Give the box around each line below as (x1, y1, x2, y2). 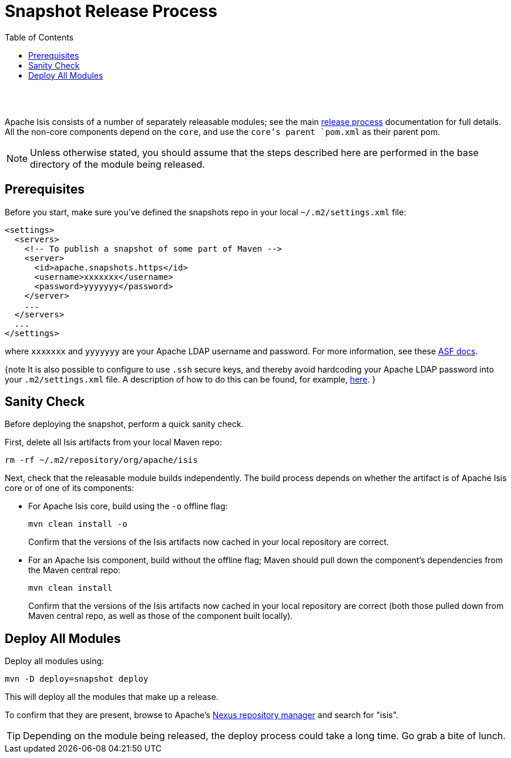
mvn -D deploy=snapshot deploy (5, 674, 149, 684)
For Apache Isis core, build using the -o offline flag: (28, 501, 228, 512)
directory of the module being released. (30, 158, 205, 170)
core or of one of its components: (5, 483, 135, 493)
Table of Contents (5, 32, 74, 42)
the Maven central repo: (28, 565, 120, 576)
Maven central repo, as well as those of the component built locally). (28, 611, 293, 621)
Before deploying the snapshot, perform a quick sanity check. (5, 419, 244, 429)
